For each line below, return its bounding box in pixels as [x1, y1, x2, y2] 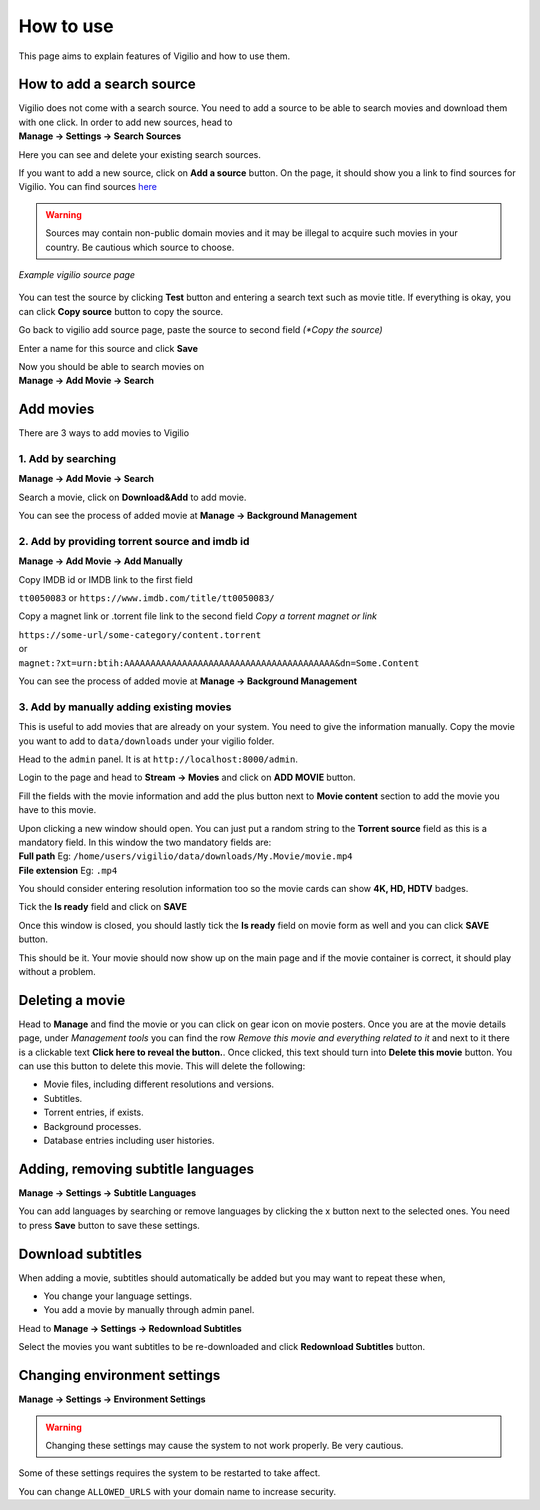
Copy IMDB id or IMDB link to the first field [18, 573, 194, 585]
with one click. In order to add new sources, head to [18, 116, 233, 128]
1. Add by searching [18, 451, 117, 465]
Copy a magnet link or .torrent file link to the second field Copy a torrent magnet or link [18, 610, 377, 622]
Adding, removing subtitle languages [18, 1160, 255, 1177]
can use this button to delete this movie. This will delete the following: [18, 1060, 306, 1072]
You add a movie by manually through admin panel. [43, 1304, 255, 1316]
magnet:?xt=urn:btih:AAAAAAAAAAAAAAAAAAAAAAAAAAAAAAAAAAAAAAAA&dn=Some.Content [18, 657, 420, 669]
